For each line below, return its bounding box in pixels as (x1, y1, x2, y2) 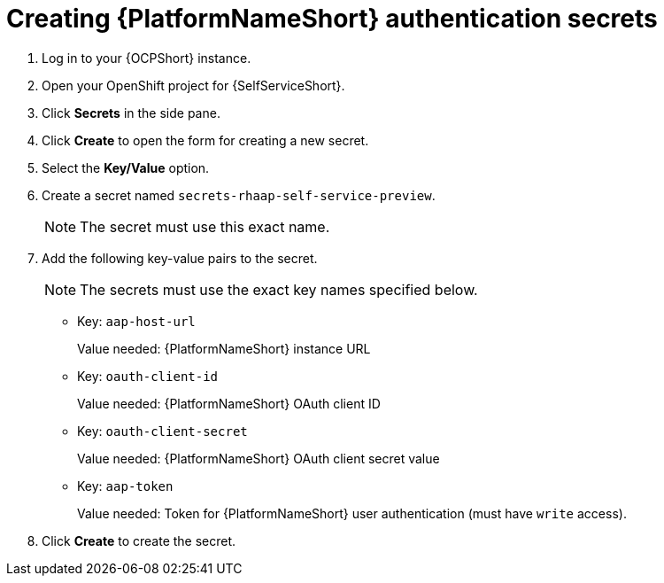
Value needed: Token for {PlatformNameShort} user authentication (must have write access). (77, 505, 627, 521)
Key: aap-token (77, 478, 174, 494)
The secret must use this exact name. (80, 217, 330, 236)
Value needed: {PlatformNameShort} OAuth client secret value (77, 450, 440, 466)
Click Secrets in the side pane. (42, 105, 220, 120)
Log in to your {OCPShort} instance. (42, 50, 251, 66)
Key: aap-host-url (77, 313, 196, 329)
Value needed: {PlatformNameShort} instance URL (77, 340, 371, 356)
